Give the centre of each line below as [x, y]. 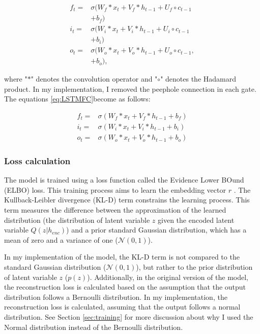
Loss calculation [37, 160]
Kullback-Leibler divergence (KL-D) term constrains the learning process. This [127, 200]
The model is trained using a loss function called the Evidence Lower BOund [124, 180]
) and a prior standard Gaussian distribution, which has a [156, 230]
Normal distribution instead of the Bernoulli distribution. [94, 327]
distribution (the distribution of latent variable [77, 220]
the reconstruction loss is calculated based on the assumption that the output [125, 287]
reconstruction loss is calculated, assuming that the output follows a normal [122, 307]
